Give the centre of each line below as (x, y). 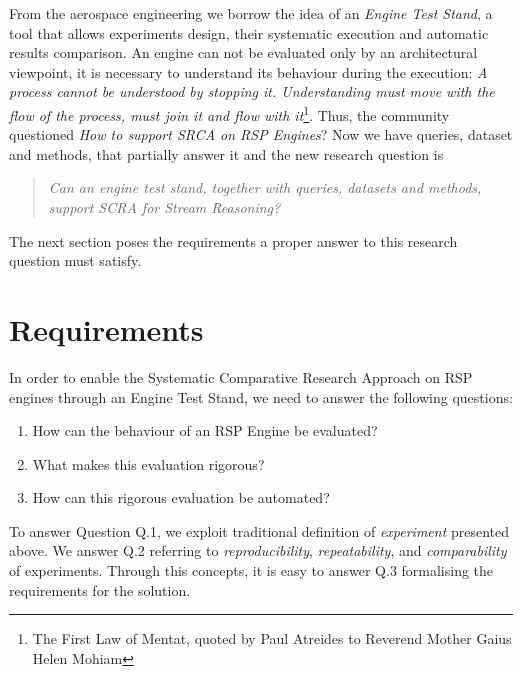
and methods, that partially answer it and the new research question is (226, 153)
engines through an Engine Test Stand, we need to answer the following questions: (261, 396)
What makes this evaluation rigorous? (148, 463)
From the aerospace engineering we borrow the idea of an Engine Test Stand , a (251, 13)
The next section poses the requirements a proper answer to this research (233, 240)
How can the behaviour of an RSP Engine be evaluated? (205, 430)
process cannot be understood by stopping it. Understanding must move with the (252, 91)
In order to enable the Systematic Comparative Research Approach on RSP (241, 376)
